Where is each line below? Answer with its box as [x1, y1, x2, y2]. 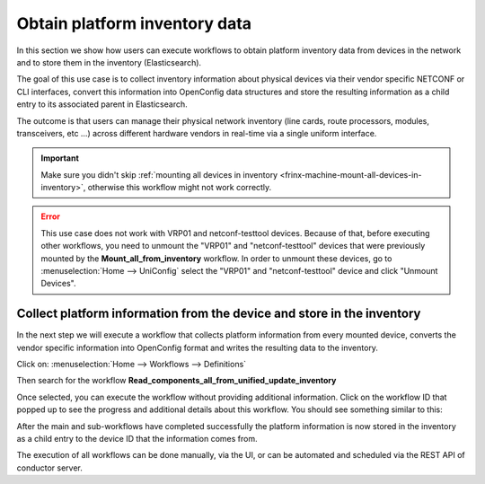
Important [40, 153, 80, 163]
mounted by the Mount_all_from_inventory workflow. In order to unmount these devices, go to [40, 252, 392, 264]
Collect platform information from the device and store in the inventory [16, 306, 421, 321]
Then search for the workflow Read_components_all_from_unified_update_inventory [16, 375, 337, 386]
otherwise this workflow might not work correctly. [87, 182, 272, 193]
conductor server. [16, 462, 83, 473]
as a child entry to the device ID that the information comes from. [16, 434, 258, 444]
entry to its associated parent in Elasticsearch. [16, 99, 188, 110]
